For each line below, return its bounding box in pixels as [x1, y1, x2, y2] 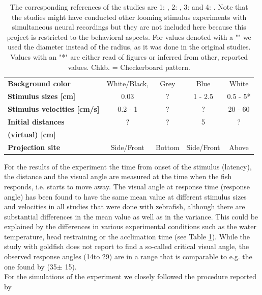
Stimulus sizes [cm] [8, 91, 76, 102]
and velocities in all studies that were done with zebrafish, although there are [4, 201, 245, 212]
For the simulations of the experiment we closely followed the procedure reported [4, 271, 257, 282]
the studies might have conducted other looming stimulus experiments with [12, 11, 247, 22]
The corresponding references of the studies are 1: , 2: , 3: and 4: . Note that [10, 2, 248, 12]
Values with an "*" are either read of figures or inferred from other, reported [10, 51, 248, 62]
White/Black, [106, 78, 149, 89]
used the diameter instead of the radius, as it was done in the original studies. [8, 41, 251, 52]
